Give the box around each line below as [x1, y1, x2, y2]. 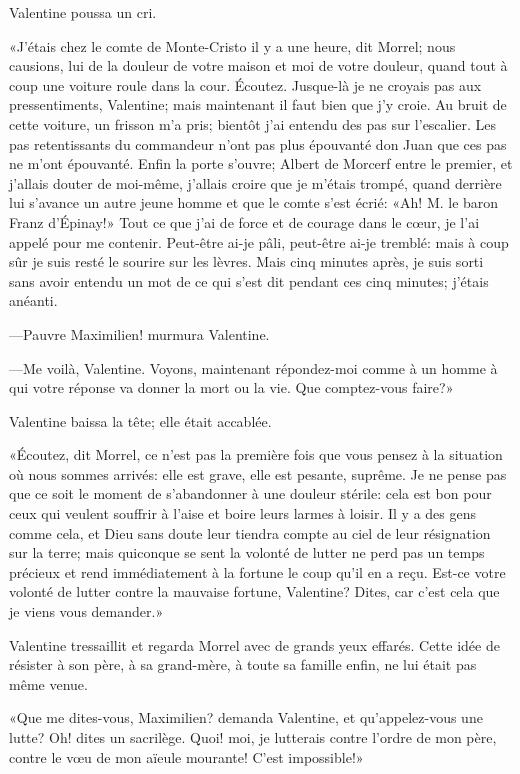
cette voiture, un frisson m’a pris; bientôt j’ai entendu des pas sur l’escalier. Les [9, 113, 497, 134]
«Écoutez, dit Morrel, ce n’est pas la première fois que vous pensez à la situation [9, 444, 503, 465]
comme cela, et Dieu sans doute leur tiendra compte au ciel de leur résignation [9, 522, 491, 543]
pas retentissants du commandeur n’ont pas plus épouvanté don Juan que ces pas [9, 133, 507, 154]
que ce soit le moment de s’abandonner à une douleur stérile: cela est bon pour [9, 483, 492, 504]
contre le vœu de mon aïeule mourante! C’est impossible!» [9, 746, 364, 767]
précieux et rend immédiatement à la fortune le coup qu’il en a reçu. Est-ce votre [9, 561, 506, 582]
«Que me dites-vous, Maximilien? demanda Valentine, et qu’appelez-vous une [9, 707, 483, 728]
